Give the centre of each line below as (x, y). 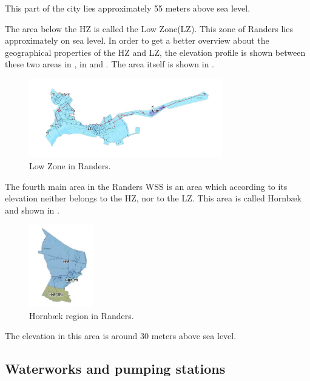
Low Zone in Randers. (70, 166)
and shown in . (32, 210)
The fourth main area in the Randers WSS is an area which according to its (146, 186)
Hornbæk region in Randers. (82, 315)
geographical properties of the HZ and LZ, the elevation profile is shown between (155, 52)
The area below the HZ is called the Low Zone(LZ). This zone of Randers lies (149, 28)
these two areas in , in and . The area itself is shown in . (110, 64)
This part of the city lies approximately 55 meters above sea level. (128, 8)
